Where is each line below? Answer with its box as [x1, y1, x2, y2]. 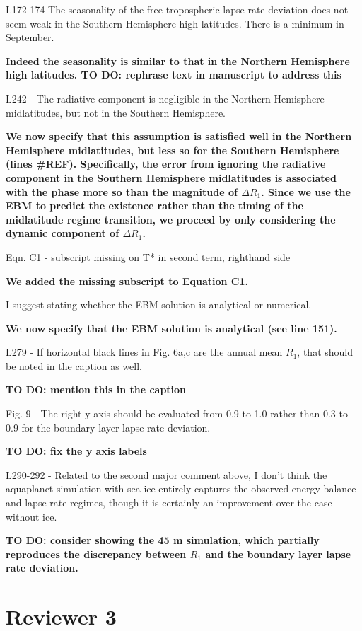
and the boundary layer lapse [205, 546, 351, 561]
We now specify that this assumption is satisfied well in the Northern [6, 129, 352, 144]
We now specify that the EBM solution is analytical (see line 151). [6, 320, 337, 335]
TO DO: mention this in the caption [6, 382, 187, 397]
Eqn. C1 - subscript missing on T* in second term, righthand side [6, 249, 291, 264]
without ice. [6, 509, 57, 523]
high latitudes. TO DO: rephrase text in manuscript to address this [6, 67, 341, 82]
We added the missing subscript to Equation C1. [6, 273, 248, 288]
